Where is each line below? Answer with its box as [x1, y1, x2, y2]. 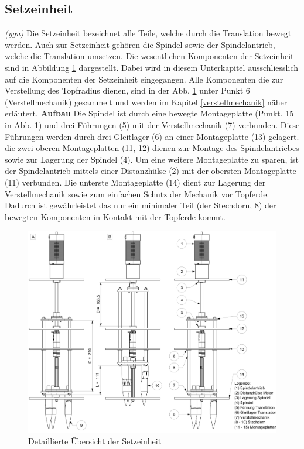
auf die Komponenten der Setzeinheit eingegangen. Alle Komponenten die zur [5, 73, 283, 85]
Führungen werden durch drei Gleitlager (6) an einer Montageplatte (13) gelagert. [5, 130, 299, 142]
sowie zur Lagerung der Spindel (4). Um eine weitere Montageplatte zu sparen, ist [5, 153, 299, 165]
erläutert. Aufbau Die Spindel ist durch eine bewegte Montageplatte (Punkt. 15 [5, 107, 294, 119]
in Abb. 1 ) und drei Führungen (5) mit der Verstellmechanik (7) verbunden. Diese [5, 118, 300, 131]
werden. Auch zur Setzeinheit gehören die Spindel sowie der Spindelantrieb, [5, 38, 275, 50]
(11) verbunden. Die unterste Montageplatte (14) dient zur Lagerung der [5, 176, 266, 188]
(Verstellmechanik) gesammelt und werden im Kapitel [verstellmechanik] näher [5, 95, 288, 108]
